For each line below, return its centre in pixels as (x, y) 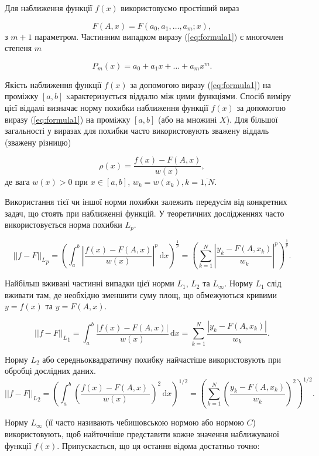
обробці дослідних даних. (50, 371)
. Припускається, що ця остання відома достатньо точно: (158, 445)
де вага (17, 182)
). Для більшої (252, 119)
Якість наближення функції (53, 84)
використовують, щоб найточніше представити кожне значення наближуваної (142, 433)
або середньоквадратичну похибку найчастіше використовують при (162, 359)
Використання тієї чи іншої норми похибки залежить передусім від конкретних (146, 201)
